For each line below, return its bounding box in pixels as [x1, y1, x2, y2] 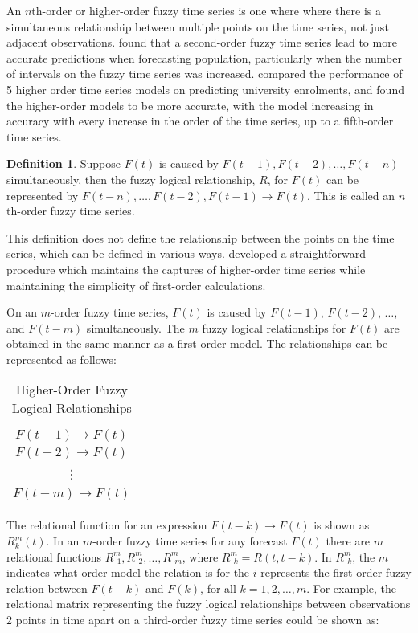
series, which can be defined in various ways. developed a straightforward [6, 245, 367, 262]
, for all [200, 579, 236, 596]
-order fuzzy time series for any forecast [92, 533, 288, 549]
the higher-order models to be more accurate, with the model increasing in [6, 96, 374, 113]
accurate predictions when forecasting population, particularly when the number [6, 49, 402, 66]
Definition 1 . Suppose [6, 155, 121, 172]
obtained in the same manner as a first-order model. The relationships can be [6, 335, 388, 352]
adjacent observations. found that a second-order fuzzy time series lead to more [6, 34, 397, 51]
